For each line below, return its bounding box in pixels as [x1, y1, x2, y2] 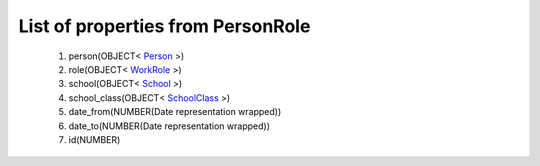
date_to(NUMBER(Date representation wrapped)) [68, 120, 270, 132]
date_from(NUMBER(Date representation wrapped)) [68, 106, 282, 118]
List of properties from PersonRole [18, 15, 311, 37]
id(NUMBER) [68, 133, 121, 145]
